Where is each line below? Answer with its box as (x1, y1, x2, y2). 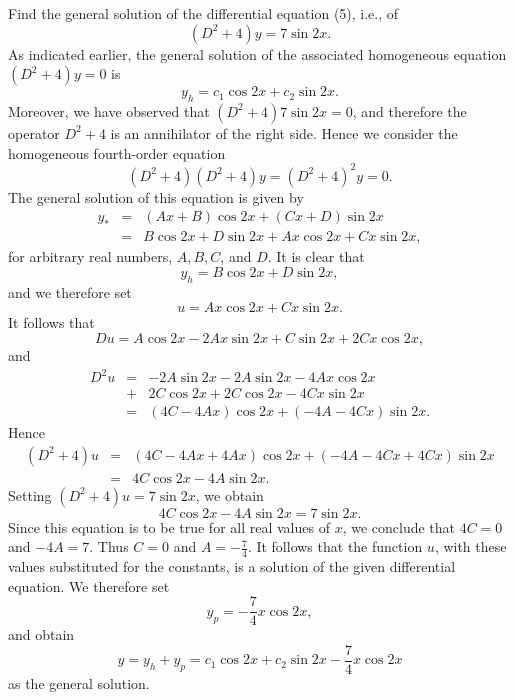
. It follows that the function (247, 536, 423, 557)
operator (8, 122, 60, 143)
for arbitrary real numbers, (8, 246, 173, 267)
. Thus (89, 536, 129, 557)
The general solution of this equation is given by (8, 186, 304, 207)
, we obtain (195, 484, 264, 505)
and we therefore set (8, 281, 132, 302)
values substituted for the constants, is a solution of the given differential (8, 556, 456, 577)
